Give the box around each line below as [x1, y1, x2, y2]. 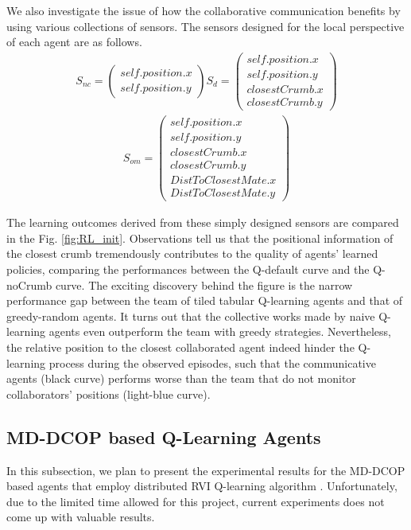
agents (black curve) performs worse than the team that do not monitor [6, 370, 356, 387]
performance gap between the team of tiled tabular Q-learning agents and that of [6, 292, 403, 309]
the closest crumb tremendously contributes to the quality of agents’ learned [6, 245, 378, 262]
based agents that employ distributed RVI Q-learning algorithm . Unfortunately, [6, 477, 397, 494]
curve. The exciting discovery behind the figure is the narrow [55, 276, 353, 293]
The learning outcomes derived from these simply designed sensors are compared [6, 214, 399, 231]
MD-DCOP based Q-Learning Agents [6, 424, 321, 449]
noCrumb [6, 276, 52, 293]
